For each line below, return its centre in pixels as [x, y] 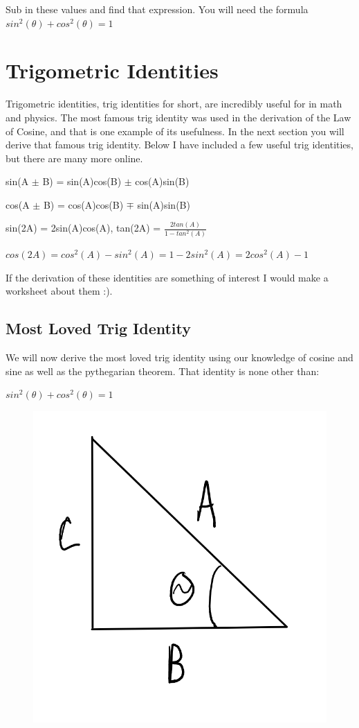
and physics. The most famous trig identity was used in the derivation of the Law [178, 117]
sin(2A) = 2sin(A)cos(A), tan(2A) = [83, 228]
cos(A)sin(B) [162, 181]
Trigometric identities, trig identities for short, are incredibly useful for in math [174, 104]
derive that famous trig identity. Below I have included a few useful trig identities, [179, 145]
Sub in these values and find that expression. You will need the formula [157, 9]
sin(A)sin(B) [164, 204]
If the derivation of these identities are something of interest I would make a [167, 277]
